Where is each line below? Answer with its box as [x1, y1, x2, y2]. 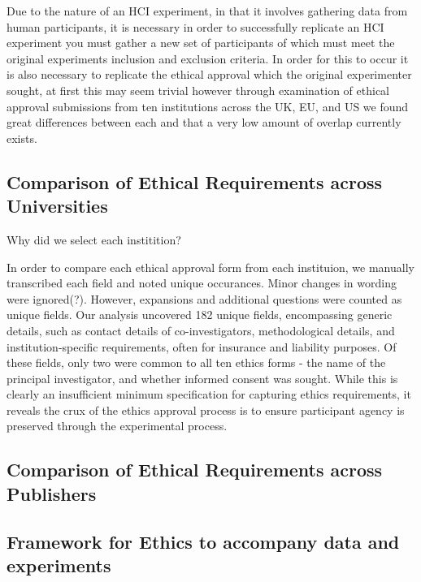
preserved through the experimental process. [7, 417, 228, 434]
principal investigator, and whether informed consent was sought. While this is [7, 369, 398, 386]
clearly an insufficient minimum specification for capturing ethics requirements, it [7, 386, 411, 403]
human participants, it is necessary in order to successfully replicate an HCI [7, 18, 384, 35]
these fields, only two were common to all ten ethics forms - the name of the [7, 354, 386, 371]
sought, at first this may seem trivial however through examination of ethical [7, 81, 390, 98]
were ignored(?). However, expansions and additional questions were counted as [7, 290, 402, 307]
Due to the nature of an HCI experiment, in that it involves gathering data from [7, 2, 408, 19]
